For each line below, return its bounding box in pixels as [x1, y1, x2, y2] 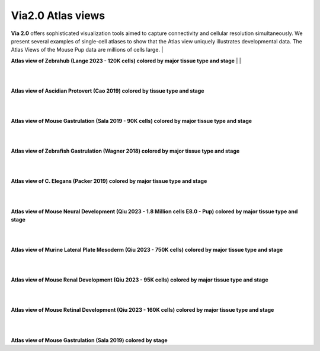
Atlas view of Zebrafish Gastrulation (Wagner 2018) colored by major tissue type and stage [11, 147, 240, 154]
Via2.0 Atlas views [11, 9, 105, 22]
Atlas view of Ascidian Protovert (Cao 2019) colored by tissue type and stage [11, 87, 204, 94]
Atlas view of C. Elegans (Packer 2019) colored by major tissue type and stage [11, 178, 207, 185]
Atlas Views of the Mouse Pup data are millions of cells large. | [11, 46, 164, 53]
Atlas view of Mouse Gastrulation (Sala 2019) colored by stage [11, 336, 168, 344]
